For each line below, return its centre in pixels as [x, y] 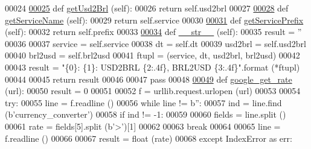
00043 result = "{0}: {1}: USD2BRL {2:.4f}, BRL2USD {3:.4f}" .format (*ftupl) [152, 67]
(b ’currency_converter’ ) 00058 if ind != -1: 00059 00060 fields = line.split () [146, 114]
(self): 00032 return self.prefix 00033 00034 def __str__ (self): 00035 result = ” [153, 32]
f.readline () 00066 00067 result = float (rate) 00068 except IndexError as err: [149, 138]
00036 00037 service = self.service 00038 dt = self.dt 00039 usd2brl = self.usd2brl [155, 43]
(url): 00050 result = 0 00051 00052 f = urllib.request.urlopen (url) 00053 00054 [153, 91]
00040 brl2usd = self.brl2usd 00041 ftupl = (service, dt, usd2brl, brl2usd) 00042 [152, 55]
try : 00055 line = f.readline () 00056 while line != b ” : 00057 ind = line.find [143, 102]
